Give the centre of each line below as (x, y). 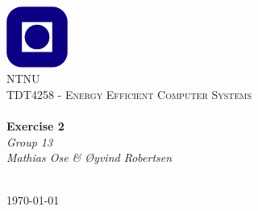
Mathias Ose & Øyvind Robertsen (89, 157)
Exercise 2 (35, 126)
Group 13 (30, 141)
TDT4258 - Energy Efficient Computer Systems (129, 94)
